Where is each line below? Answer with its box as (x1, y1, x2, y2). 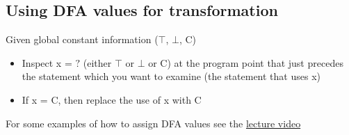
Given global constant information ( (6, 32, 159, 47)
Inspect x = (22, 55, 72, 70)
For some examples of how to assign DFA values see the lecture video (6, 116, 301, 130)
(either (83, 55, 112, 70)
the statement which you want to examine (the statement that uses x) (22, 69, 320, 84)
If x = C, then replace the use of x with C (22, 92, 202, 106)
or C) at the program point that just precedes (148, 55, 343, 70)
